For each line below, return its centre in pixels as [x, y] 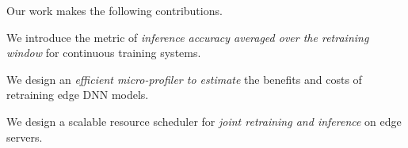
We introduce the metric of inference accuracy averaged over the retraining [188, 37]
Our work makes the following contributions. [114, 10]
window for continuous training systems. [104, 53]
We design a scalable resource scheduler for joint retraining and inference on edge [204, 121]
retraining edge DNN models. [78, 95]
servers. [25, 137]
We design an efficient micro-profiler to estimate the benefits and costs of [184, 79]
